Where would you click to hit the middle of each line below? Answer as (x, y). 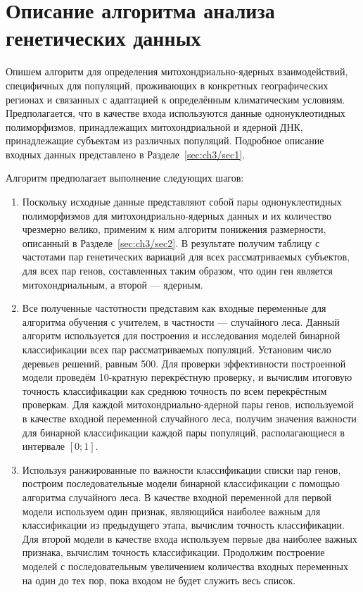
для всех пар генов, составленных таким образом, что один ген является (177, 271)
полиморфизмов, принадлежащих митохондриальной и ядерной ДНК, (154, 126)
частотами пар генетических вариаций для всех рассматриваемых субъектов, (186, 257)
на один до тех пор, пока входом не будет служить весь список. (159, 580)
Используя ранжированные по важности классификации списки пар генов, (181, 469)
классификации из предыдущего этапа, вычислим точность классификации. (183, 525)
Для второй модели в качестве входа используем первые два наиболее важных (190, 538)
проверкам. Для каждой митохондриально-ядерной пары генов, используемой (188, 404)
